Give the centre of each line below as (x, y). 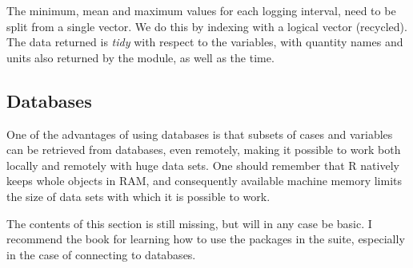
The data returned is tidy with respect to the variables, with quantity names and (205, 42)
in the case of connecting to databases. (101, 254)
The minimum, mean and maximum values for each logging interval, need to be (201, 10)
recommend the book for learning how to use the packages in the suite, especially (206, 239)
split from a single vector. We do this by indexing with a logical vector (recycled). (207, 26)
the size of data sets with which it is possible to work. (138, 196)
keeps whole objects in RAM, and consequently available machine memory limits (204, 181)
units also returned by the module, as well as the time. (140, 57)
